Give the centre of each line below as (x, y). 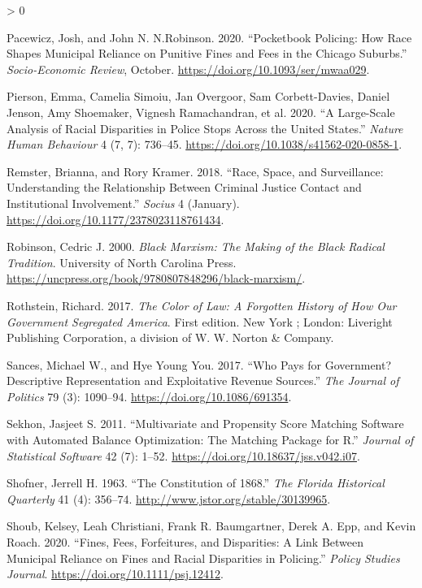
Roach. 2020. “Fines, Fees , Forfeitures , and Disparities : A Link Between (185, 542)
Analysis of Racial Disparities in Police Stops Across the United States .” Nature (205, 128)
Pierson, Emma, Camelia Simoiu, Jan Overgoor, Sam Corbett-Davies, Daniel (198, 96)
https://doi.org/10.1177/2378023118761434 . (115, 219)
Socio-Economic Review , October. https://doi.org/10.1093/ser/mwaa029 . (188, 69)
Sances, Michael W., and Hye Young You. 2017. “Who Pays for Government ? (199, 364)
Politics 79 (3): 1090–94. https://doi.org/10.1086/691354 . (149, 396)
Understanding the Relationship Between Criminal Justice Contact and (184, 187)
